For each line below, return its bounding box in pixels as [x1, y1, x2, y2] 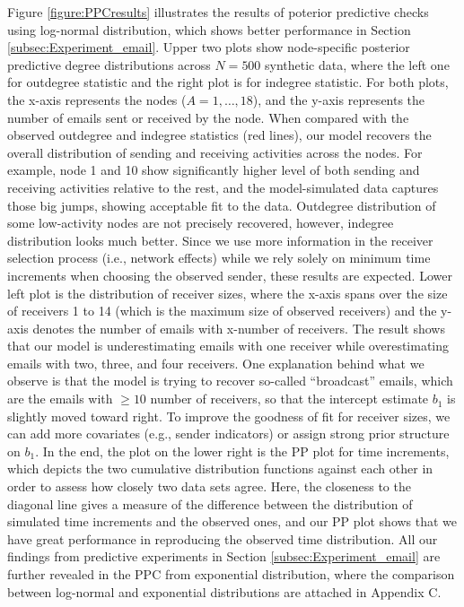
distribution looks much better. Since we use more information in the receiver [7, 230, 433, 249]
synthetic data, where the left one [265, 55, 450, 74]
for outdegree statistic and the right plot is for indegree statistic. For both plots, [7, 73, 449, 91]
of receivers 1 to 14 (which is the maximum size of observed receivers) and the [7, 301, 437, 320]
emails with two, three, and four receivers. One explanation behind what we [7, 353, 425, 372]
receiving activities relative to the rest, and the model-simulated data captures [7, 178, 439, 196]
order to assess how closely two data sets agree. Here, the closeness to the [7, 477, 411, 496]
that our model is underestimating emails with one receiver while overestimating [7, 336, 450, 355]
